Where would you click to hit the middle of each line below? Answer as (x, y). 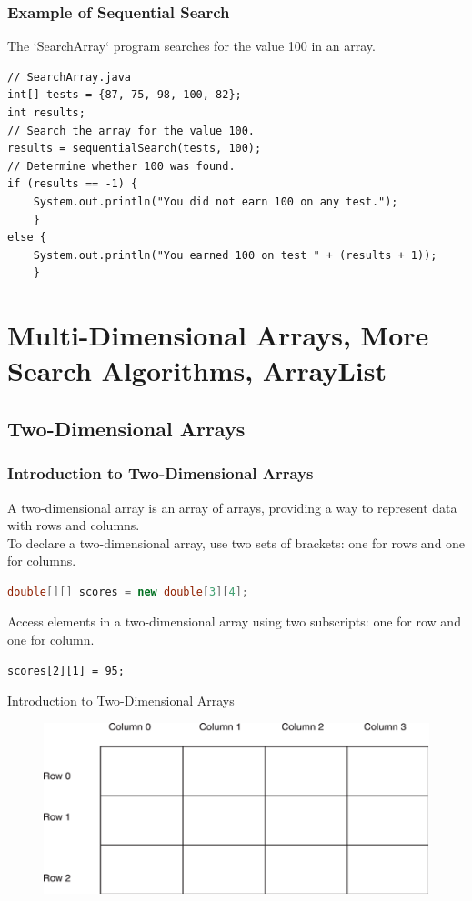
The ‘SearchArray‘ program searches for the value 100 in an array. (191, 46)
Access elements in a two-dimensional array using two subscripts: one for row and (234, 621)
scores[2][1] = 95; (66, 671)
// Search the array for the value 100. (131, 130)
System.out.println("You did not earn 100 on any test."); (216, 201)
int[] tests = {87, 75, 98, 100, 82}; (125, 95)
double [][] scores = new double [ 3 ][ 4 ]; (128, 591)
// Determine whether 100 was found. (121, 166)
